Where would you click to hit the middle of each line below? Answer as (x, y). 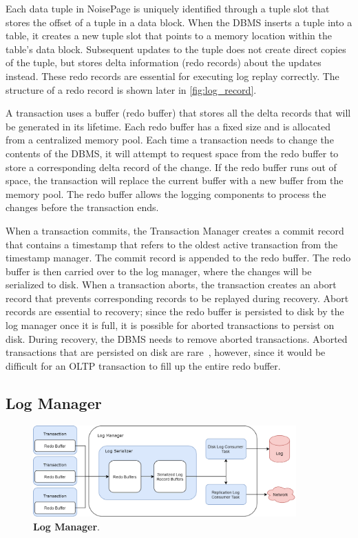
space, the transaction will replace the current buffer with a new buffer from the (175, 180)
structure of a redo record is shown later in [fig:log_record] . (131, 89)
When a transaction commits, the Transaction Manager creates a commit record (175, 230)
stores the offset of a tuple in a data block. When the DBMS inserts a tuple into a (179, 22)
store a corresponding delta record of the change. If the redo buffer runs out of (171, 167)
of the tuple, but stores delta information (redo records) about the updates (164, 62)
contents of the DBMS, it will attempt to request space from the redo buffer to (172, 153)
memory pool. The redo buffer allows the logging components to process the (166, 193)
